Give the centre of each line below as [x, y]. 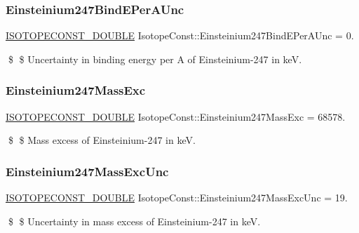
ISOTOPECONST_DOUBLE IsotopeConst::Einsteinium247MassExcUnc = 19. [177, 198]
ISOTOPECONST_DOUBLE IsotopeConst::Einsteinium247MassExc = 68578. [176, 116]
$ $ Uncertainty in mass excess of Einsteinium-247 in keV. [134, 221]
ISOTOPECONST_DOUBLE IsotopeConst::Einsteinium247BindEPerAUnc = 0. [180, 35]
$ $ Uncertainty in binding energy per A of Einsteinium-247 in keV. [155, 59]
